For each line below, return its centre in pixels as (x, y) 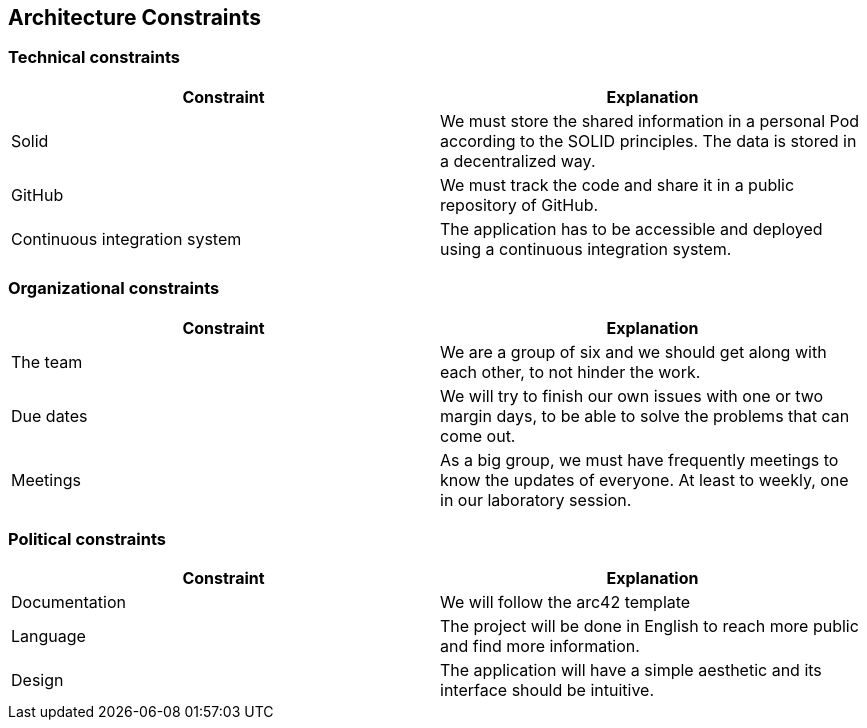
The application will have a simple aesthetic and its (631, 670)
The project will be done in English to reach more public (649, 626)
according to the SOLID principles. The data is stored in (648, 140)
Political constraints (87, 538)
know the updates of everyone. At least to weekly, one (644, 479)
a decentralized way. (518, 160)
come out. (478, 435)
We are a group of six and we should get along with (633, 351)
